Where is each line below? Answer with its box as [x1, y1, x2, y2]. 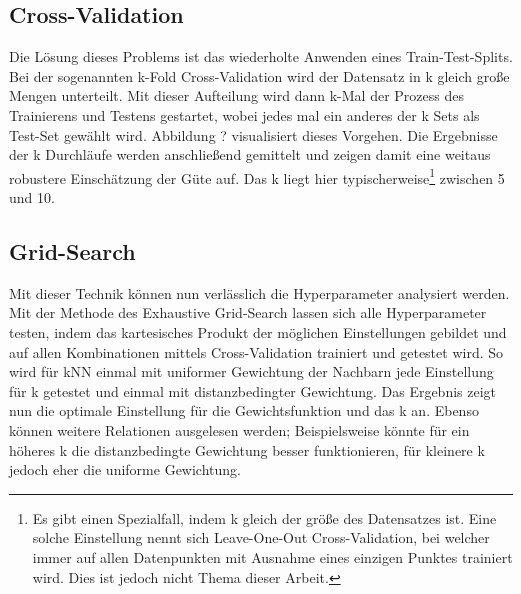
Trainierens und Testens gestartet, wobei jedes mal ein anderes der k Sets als [9, 104, 480, 125]
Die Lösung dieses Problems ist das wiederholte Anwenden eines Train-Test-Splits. [9, 46, 513, 67]
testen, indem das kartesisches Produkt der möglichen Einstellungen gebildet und [9, 322, 507, 342]
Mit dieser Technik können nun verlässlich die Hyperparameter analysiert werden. [9, 282, 510, 303]
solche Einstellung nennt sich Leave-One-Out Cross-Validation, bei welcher [32, 527, 490, 548]
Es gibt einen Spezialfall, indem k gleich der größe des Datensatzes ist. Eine [32, 507, 497, 528]
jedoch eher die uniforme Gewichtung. [9, 459, 241, 480]
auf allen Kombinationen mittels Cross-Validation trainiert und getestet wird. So [9, 341, 504, 362]
